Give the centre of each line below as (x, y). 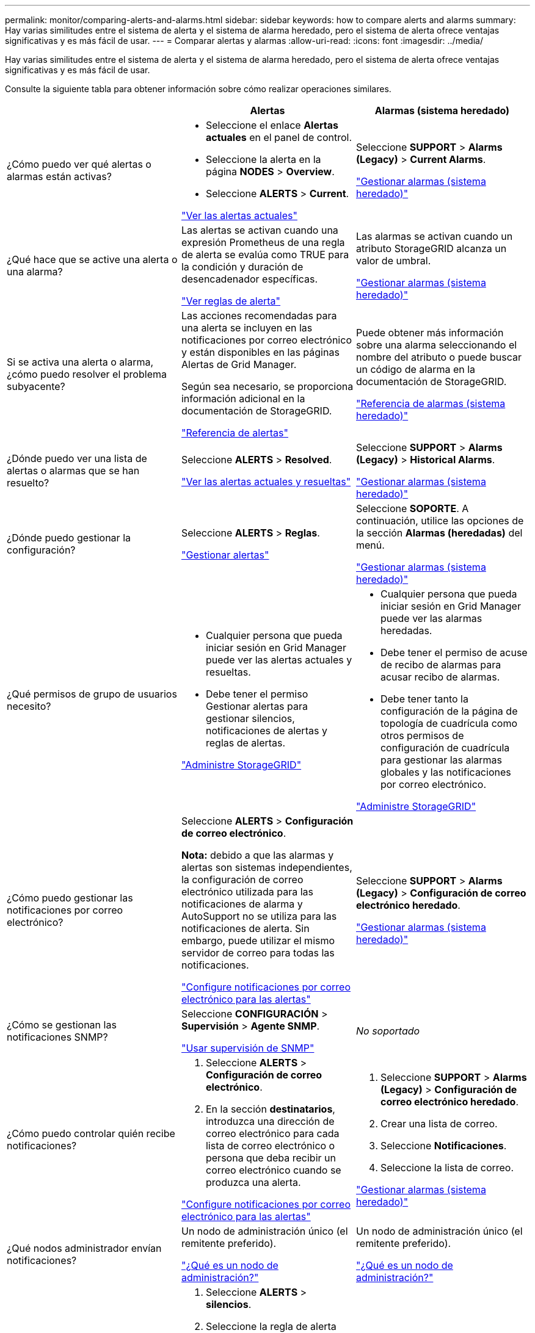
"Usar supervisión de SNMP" (248, 1048)
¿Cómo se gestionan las (62, 1025)
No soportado (388, 1031)
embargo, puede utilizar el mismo (258, 941)
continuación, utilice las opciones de (440, 521)
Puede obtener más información (430, 333)
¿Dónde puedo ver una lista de (77, 458)
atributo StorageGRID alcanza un (431, 248)
